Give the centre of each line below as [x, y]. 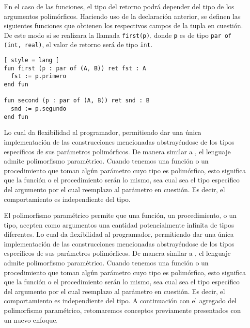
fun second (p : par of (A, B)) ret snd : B [77, 101]
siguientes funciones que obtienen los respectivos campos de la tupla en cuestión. [124, 25]
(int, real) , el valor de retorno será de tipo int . [78, 44]
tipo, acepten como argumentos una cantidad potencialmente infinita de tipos [119, 224]
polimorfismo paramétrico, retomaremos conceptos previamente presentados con [123, 310]
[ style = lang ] [32, 60]
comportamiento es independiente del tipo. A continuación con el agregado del [120, 301]
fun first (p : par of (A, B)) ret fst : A [75, 68]
